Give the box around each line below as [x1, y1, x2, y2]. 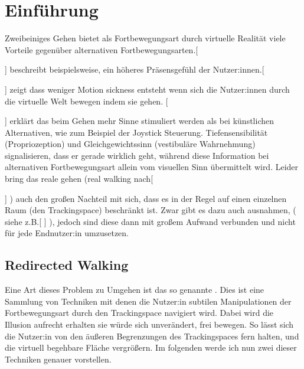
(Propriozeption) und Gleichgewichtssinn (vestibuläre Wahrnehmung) [5, 138, 256, 150]
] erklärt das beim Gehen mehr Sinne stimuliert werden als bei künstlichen [5, 115, 274, 127]
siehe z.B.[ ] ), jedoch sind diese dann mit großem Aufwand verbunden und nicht [5, 215, 296, 227]
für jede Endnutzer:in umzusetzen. [5, 227, 129, 239]
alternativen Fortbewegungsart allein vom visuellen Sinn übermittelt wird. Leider [5, 161, 299, 173]
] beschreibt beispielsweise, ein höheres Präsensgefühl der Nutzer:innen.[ [5, 63, 264, 76]
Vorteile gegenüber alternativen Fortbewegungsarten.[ [5, 43, 198, 55]
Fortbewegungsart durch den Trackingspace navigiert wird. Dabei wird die [5, 306, 274, 319]
